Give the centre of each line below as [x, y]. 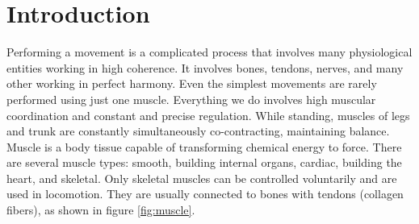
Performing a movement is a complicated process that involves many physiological [209, 52]
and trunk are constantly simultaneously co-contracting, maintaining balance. [198, 131]
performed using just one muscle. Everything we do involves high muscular [191, 99]
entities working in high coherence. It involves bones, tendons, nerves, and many [205, 67]
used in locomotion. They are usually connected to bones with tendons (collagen [205, 194]
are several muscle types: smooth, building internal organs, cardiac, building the [204, 162]
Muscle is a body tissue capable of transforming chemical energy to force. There [204, 146]
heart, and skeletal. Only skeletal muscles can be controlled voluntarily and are [202, 178]
